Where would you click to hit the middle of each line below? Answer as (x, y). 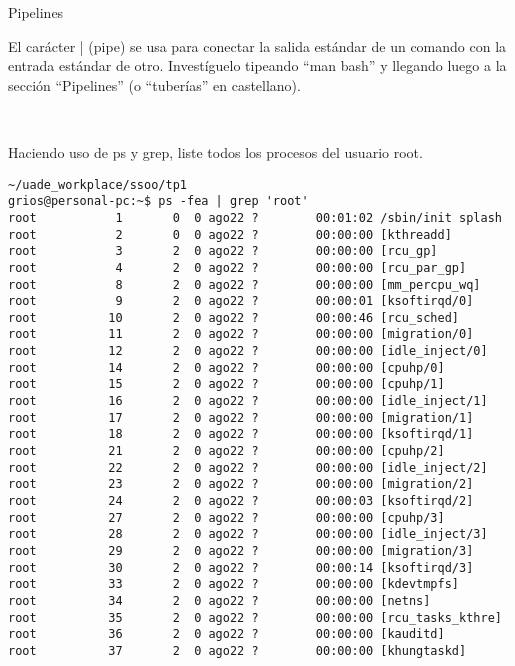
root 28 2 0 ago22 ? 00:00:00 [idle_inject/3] (248, 534)
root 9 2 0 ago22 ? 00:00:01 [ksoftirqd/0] (241, 301)
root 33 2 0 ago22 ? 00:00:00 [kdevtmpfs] (234, 584)
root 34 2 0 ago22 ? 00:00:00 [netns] (219, 600)
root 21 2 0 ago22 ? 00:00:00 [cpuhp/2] (226, 451)
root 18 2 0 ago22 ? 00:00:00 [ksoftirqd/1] (241, 434)
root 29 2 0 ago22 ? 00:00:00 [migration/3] (241, 551)
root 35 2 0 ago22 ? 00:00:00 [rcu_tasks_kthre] (255, 617)
